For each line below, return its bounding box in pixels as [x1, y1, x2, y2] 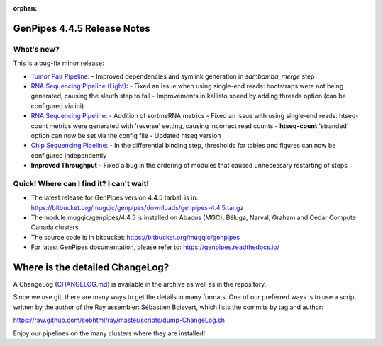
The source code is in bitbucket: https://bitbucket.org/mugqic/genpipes [30, 233, 240, 241]
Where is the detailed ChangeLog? [13, 261, 170, 273]
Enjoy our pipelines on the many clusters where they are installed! [13, 329, 206, 338]
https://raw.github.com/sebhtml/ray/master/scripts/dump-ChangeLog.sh [13, 316, 225, 325]
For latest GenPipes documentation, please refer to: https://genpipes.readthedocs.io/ [30, 243, 280, 251]
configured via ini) [30, 101, 84, 110]
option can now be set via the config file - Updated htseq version [30, 131, 221, 139]
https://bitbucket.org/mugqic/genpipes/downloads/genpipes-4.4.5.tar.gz [30, 203, 244, 212]
